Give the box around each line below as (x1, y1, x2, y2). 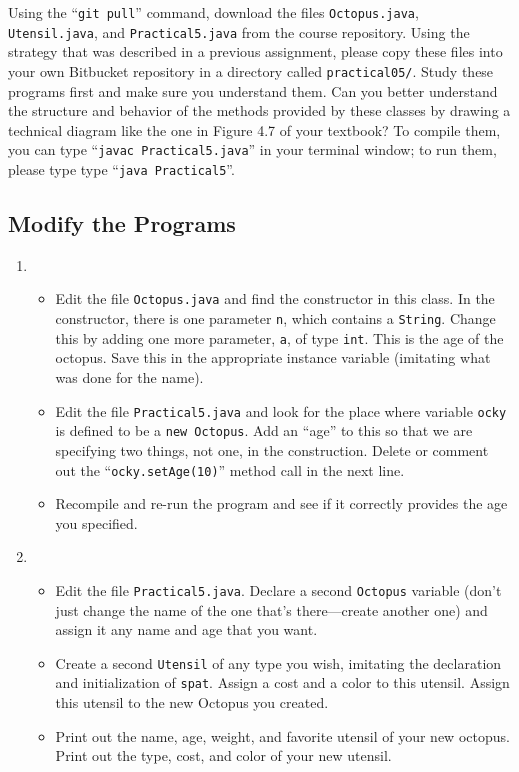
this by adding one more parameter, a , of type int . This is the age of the (55, 327, 504, 348)
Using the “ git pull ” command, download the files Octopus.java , (8, 2, 419, 22)
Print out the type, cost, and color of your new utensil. (55, 745, 392, 766)
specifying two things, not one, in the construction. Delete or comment (55, 439, 489, 460)
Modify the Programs (8, 208, 236, 239)
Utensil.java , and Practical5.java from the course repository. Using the (8, 21, 470, 42)
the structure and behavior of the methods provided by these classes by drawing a (8, 100, 511, 121)
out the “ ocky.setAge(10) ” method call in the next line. (55, 459, 405, 480)
